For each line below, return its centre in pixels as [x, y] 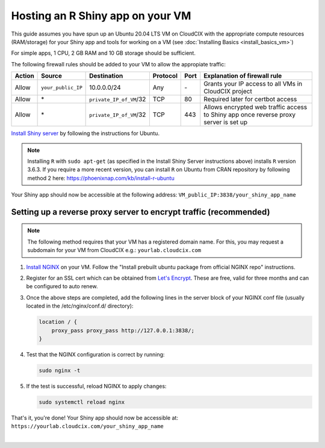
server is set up [226, 122]
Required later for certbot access [250, 99]
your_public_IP [62, 87]
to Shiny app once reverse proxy [250, 115]
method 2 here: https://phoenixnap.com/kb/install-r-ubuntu [101, 178]
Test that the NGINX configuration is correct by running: [95, 354]
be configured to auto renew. [62, 286]
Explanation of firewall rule [243, 76]
